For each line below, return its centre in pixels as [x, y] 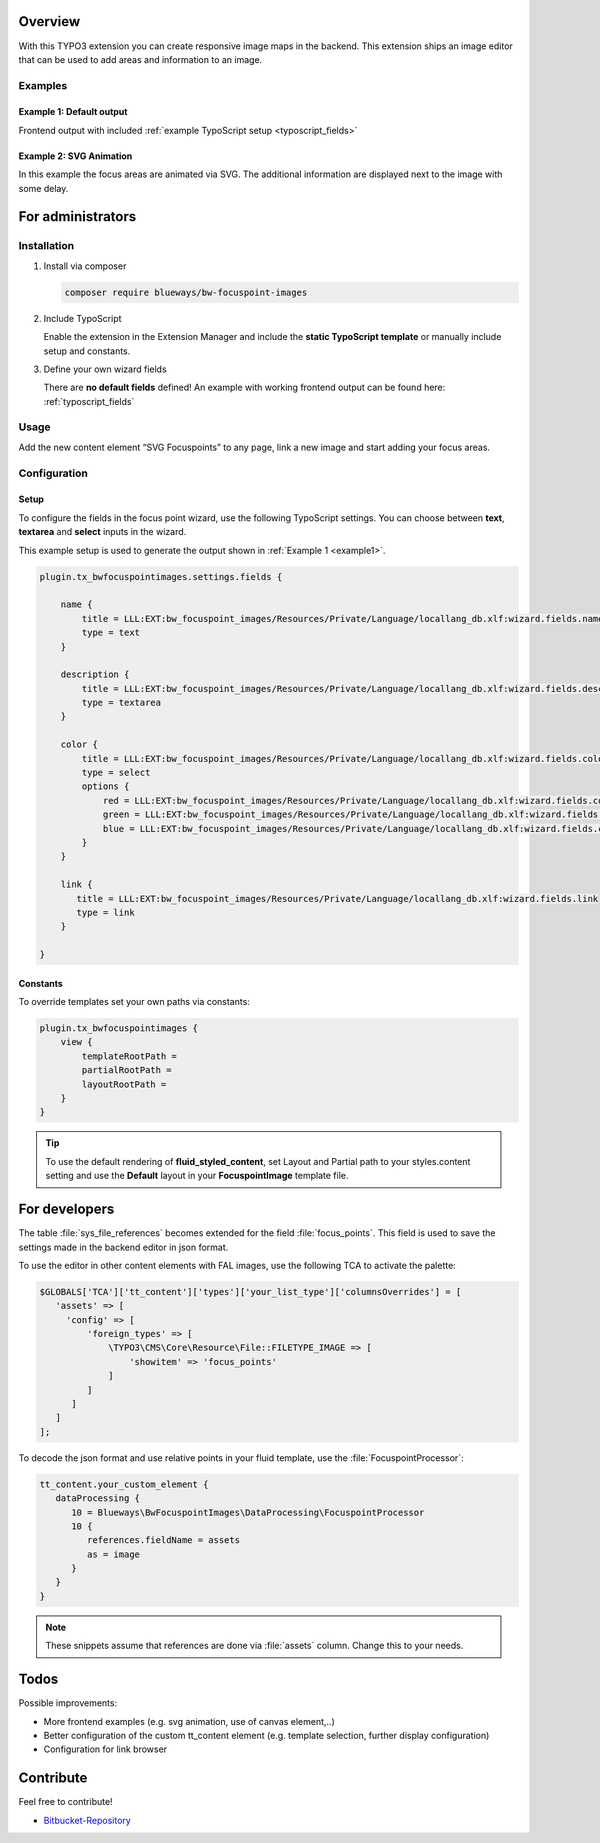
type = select [116, 773]
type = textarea [121, 703]
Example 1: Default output [73, 112]
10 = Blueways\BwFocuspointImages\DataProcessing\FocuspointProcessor [248, 1512]
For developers [66, 1209]
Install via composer [85, 266]
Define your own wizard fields [105, 369]
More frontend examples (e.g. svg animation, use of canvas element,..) [189, 1721]
